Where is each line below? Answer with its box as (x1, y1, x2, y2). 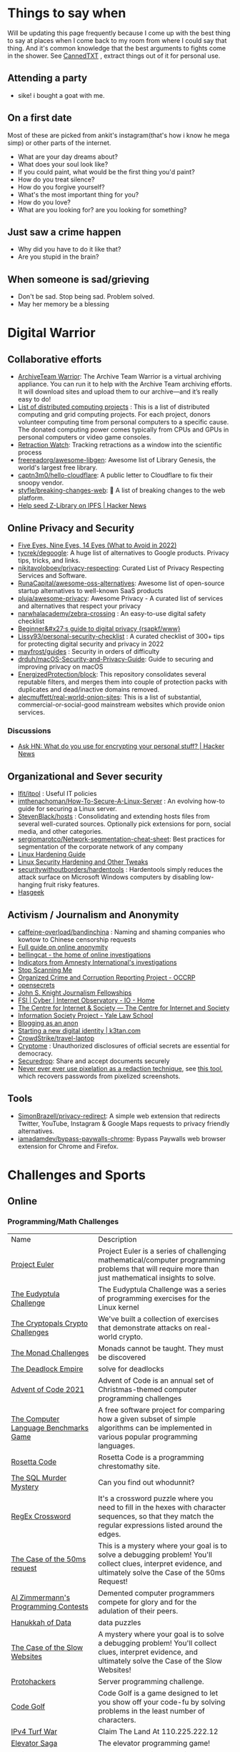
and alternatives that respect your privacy (17, 602, 141, 610)
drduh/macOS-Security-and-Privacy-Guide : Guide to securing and (17, 655, 214, 663)
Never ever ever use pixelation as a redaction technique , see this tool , (17, 1064, 224, 1072)
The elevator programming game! (97, 1738, 211, 1748)
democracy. (17, 1049, 54, 1057)
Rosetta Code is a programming (97, 1452, 204, 1462)
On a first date (7, 112, 73, 124)
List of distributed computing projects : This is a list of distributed (17, 402, 210, 412)
